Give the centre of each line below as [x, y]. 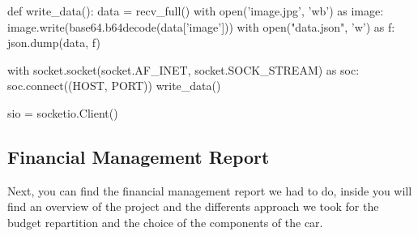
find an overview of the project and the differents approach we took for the [193, 206]
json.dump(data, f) [54, 43]
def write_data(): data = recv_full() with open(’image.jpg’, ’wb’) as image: [196, 11]
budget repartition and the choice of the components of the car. [165, 222]
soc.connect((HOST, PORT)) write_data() [114, 86]
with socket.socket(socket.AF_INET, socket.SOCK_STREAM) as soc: [183, 69]
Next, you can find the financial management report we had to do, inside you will [210, 190]
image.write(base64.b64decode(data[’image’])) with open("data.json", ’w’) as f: [201, 26]
